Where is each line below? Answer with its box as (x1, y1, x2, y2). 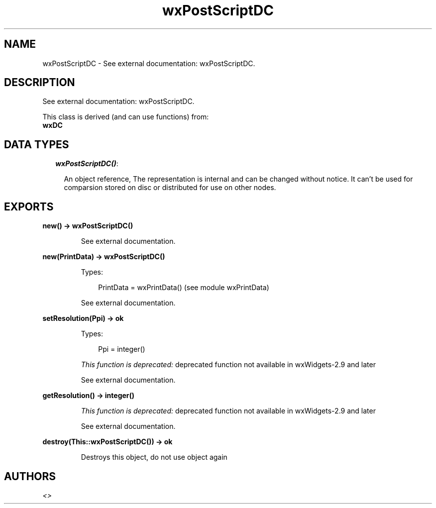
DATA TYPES (4, 138, 69, 151)
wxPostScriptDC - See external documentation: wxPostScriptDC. (42, 59, 255, 68)
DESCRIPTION (4, 76, 75, 89)
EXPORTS (4, 200, 54, 213)
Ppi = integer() (98, 345, 145, 354)
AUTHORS (4, 470, 56, 483)
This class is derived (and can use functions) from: (42, 112, 209, 121)
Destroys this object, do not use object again (81, 453, 227, 462)
